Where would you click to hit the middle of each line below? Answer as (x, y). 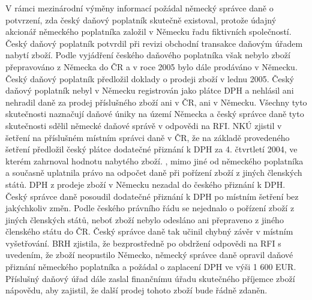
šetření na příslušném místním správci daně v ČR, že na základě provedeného (148, 137)
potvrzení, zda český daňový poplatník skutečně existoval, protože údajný (141, 19)
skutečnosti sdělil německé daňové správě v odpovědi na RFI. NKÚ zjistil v (144, 125)
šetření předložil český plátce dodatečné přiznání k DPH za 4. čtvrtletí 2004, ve (151, 149)
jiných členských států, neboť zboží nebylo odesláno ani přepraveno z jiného (145, 219)
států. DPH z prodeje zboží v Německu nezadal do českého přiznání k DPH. (145, 184)
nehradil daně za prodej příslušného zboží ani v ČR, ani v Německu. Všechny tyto (156, 102)
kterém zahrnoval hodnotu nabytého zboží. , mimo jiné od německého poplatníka (154, 160)
